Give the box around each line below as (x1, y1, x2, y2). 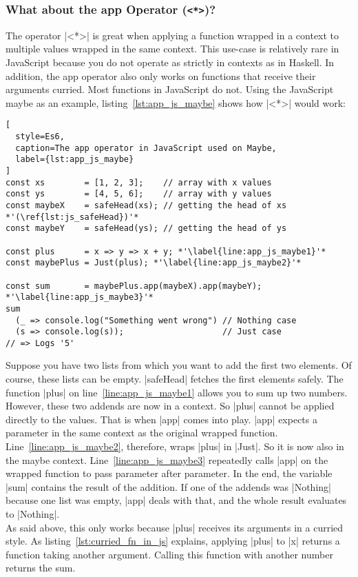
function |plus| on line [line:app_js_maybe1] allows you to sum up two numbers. (6, 385, 348, 399)
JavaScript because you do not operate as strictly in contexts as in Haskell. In (6, 54, 335, 69)
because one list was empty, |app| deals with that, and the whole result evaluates (6, 493, 347, 507)
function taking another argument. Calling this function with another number (6, 547, 333, 561)
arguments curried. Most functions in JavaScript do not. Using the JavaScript (6, 82, 334, 97)
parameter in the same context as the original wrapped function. (6, 425, 278, 440)
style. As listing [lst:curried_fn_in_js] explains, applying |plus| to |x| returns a (6, 534, 340, 548)
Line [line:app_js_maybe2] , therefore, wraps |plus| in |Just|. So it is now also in (6, 439, 344, 454)
